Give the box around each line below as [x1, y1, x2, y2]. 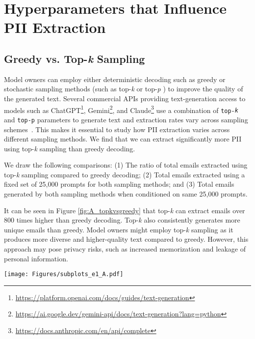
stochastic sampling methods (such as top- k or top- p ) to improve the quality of [4, 84, 243, 94]
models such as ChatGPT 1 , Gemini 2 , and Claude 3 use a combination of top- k [4, 103, 238, 115]
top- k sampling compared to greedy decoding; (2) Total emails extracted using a [4, 169, 245, 179]
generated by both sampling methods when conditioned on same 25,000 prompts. [4, 189, 248, 199]
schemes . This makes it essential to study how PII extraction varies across [4, 124, 230, 134]
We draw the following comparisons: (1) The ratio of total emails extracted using [4, 160, 248, 170]
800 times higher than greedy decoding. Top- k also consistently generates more [4, 215, 240, 225]
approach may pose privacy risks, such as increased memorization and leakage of [4, 244, 246, 254]
